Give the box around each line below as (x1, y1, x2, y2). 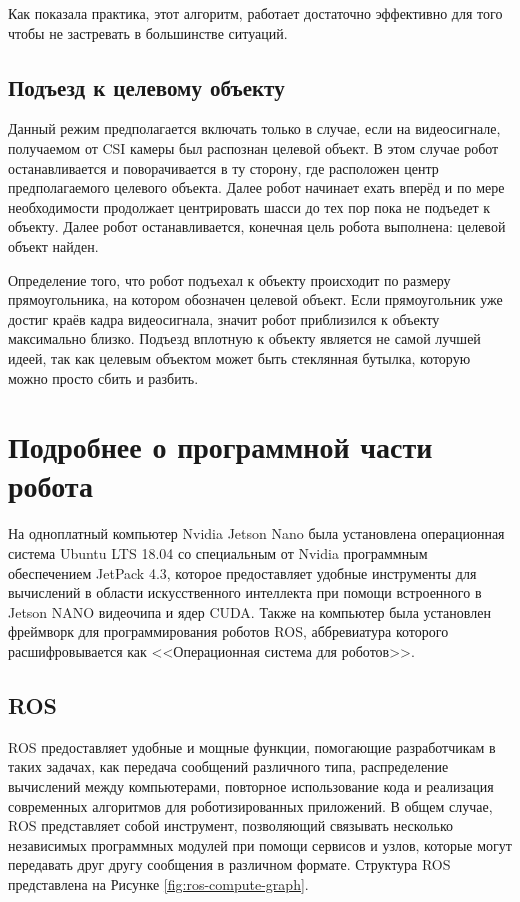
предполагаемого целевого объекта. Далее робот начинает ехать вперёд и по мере (8, 177, 505, 198)
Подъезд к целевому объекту (8, 71, 285, 102)
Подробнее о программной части (8, 426, 433, 467)
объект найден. (8, 235, 99, 256)
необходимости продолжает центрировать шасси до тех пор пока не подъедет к (8, 196, 491, 217)
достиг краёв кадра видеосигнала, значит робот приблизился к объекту (8, 308, 440, 329)
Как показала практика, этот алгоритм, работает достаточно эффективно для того (8, 3, 503, 23)
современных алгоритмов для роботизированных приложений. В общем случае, (8, 795, 493, 816)
